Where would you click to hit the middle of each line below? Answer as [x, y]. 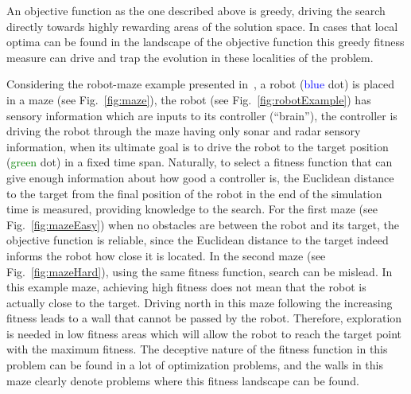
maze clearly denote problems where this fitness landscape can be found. [183, 380]
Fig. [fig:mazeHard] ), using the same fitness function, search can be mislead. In [200, 271]
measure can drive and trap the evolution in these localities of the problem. [190, 57]
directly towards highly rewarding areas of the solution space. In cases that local [202, 26]
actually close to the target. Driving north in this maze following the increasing [200, 302]
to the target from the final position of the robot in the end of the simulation [194, 193]
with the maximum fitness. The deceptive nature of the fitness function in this [197, 349]
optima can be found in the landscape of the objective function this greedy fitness [205, 42]
